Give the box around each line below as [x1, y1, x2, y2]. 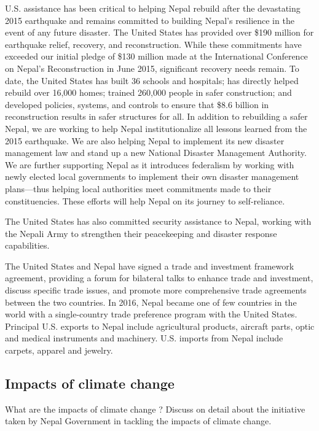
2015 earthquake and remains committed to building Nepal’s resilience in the [5, 14, 294, 26]
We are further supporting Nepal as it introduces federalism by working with [5, 158, 294, 171]
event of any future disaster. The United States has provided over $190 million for [5, 26, 314, 39]
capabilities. [5, 239, 50, 252]
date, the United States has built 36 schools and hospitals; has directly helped [5, 74, 299, 87]
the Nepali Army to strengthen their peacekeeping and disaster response [5, 227, 277, 239]
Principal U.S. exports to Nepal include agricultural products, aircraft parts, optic [5, 319, 315, 332]
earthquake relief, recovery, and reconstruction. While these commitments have [5, 37, 302, 50]
